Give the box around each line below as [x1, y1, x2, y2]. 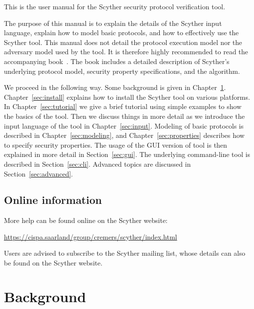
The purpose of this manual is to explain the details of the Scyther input [4, 18, 222, 28]
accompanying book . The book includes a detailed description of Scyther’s [4, 56, 230, 66]
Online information [4, 192, 102, 207]
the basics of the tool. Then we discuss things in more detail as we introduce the [4, 110, 245, 121]
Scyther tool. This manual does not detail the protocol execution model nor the [4, 37, 242, 47]
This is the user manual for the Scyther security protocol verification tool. [4, 1, 225, 11]
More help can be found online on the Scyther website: [4, 215, 168, 225]
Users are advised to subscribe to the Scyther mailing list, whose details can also [4, 248, 245, 258]
